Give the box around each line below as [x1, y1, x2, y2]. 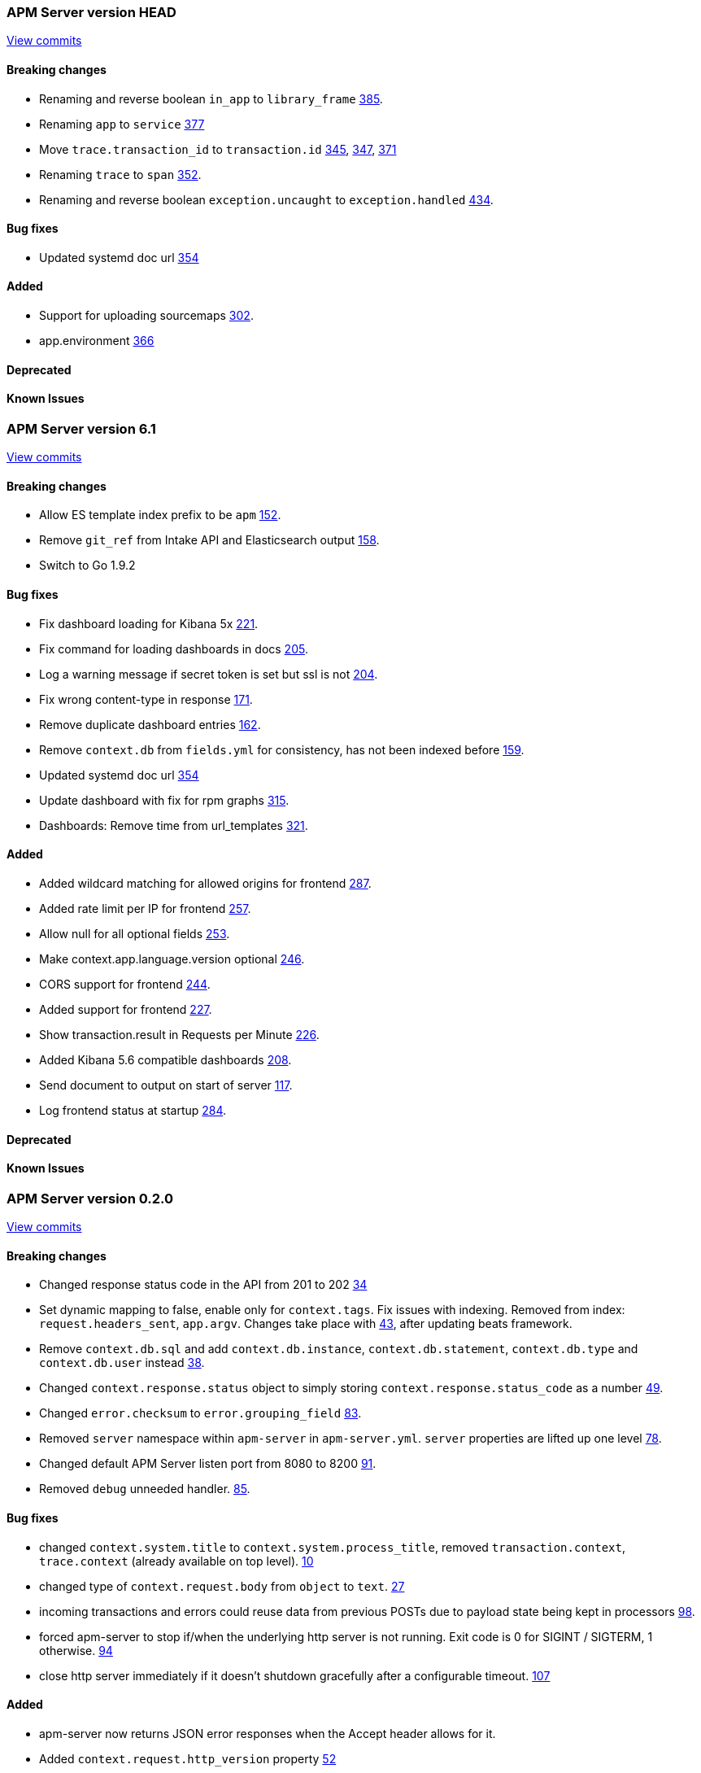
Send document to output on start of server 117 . [39, 1077, 293, 1092]
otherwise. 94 [39, 1643, 113, 1657]
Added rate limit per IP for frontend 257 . [39, 901, 251, 915]
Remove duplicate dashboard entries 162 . [39, 717, 261, 731]
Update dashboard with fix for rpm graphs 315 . [39, 793, 290, 807]
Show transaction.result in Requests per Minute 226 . [39, 1027, 320, 1042]
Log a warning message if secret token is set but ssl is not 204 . [39, 666, 378, 681]
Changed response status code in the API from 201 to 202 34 [39, 1277, 368, 1292]
